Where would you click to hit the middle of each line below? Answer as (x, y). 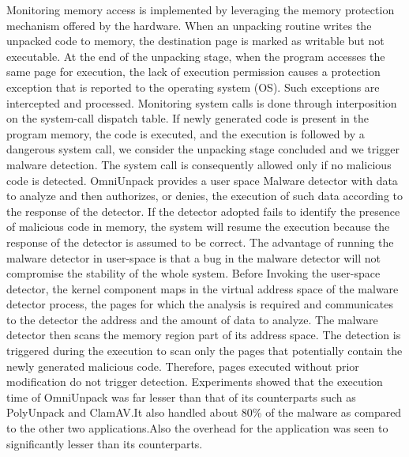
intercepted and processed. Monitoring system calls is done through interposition (202, 102)
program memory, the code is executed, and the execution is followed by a (186, 133)
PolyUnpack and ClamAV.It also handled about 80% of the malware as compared (204, 412)
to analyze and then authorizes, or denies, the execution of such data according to (205, 196)
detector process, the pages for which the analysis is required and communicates (200, 304)
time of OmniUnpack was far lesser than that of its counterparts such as (181, 397)
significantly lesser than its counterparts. (105, 443)
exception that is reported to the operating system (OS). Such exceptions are (193, 87)
